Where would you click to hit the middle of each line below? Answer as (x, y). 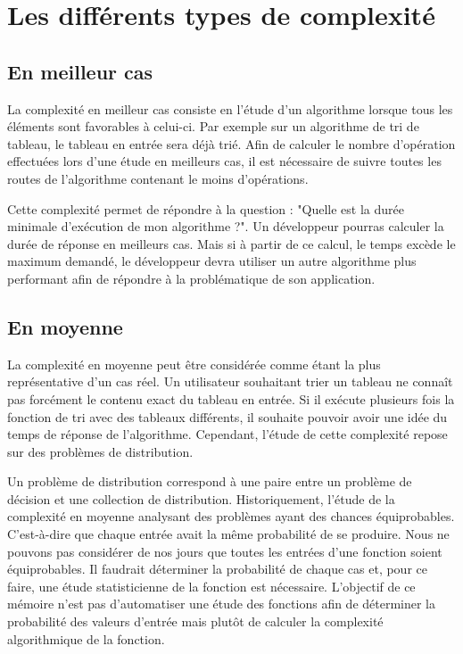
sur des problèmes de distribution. (100, 451)
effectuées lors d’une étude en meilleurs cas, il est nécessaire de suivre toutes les (224, 161)
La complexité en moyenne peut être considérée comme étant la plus (194, 364)
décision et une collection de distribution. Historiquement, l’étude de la (201, 498)
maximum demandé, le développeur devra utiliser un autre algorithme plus (212, 261)
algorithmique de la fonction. (86, 638)
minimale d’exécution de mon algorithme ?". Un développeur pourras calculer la (226, 226)
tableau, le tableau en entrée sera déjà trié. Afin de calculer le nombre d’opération (231, 143)
